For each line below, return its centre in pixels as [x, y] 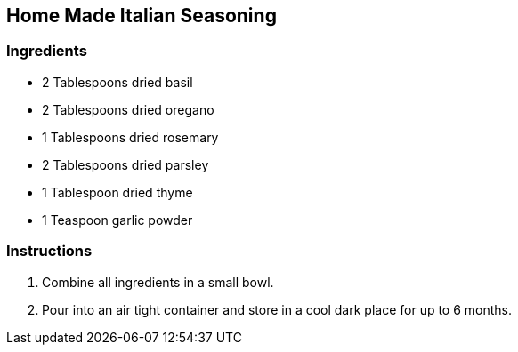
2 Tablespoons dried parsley [125, 164]
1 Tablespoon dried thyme [117, 192]
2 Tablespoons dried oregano [128, 109]
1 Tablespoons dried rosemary [130, 137]
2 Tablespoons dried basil [117, 82]
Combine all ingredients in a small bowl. [158, 282]
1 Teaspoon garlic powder [117, 220]
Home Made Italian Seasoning [142, 16]
